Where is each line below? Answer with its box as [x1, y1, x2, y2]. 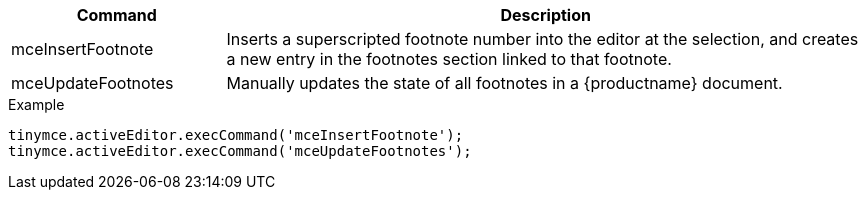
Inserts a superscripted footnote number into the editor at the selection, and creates [226, 29, 859, 49]
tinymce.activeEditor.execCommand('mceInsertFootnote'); [8, 127, 464, 143]
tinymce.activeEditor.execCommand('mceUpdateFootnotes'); [8, 143, 472, 159]
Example [8, 96, 65, 113]
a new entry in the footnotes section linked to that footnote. [226, 49, 672, 69]
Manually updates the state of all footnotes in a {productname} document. [226, 73, 783, 93]
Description [500, 5, 591, 25]
